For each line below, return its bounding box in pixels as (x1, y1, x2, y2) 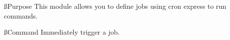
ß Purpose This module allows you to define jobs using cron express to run (4, 1, 227, 11)
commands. (4, 10, 38, 20)
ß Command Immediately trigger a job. (4, 27, 120, 37)
